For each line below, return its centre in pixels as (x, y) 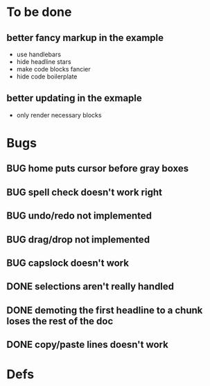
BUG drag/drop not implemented (78, 239)
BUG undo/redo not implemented (79, 216)
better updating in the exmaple (75, 98)
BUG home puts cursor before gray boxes (98, 168)
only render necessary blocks (59, 115)
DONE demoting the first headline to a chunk (105, 310)
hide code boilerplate (47, 76)
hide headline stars (44, 62)
